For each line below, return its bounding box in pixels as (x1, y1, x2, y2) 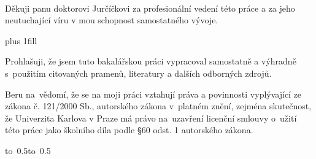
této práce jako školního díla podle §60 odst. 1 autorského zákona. (5, 123, 253, 136)
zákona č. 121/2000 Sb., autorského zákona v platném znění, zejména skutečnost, (5, 99, 312, 112)
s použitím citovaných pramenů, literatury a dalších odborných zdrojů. (5, 66, 272, 79)
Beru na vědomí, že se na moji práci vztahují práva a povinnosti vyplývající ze (5, 87, 302, 100)
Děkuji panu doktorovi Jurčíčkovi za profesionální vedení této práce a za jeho (5, 1, 295, 14)
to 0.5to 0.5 (5, 144, 51, 157)
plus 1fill (5, 34, 37, 47)
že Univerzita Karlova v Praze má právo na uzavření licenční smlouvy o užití (5, 111, 297, 124)
